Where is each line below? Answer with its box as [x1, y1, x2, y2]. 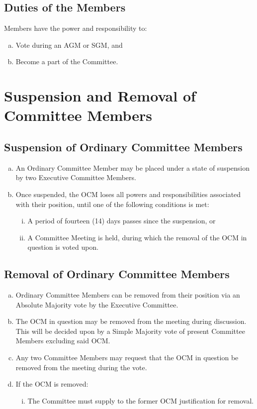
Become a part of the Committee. [15, 56, 118, 67]
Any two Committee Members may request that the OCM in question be [15, 352, 239, 363]
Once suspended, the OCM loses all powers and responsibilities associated [15, 189, 241, 199]
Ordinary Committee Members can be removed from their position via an [15, 290, 240, 300]
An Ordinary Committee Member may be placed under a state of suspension [15, 162, 250, 173]
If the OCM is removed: [15, 379, 88, 389]
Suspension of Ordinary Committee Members [4, 139, 243, 154]
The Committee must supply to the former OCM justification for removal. [27, 395, 254, 406]
